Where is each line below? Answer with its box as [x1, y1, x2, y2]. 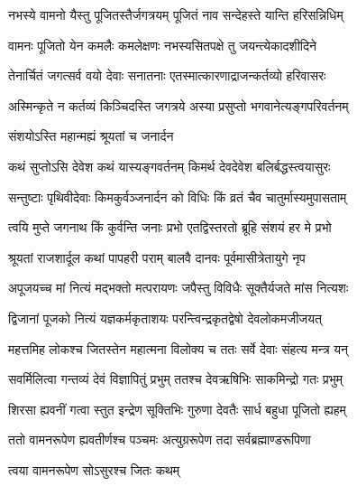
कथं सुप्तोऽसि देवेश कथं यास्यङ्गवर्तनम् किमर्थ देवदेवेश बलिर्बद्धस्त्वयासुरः [8, 156, 331, 175]
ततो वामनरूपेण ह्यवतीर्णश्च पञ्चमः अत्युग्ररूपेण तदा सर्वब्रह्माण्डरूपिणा [8, 430, 311, 449]
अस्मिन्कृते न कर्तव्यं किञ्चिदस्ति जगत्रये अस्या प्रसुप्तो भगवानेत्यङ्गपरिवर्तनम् [8, 96, 349, 115]
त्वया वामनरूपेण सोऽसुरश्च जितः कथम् [8, 460, 180, 479]
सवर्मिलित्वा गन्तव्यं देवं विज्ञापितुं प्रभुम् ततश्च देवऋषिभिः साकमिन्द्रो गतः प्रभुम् [8, 369, 343, 388]
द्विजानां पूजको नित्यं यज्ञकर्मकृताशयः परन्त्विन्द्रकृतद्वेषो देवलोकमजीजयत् [8, 308, 322, 327]
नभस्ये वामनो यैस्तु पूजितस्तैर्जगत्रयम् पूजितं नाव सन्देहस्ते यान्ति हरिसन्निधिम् [8, 5, 343, 23]
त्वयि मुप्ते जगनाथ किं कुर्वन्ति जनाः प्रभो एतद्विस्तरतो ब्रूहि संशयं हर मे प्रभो [8, 218, 332, 237]
